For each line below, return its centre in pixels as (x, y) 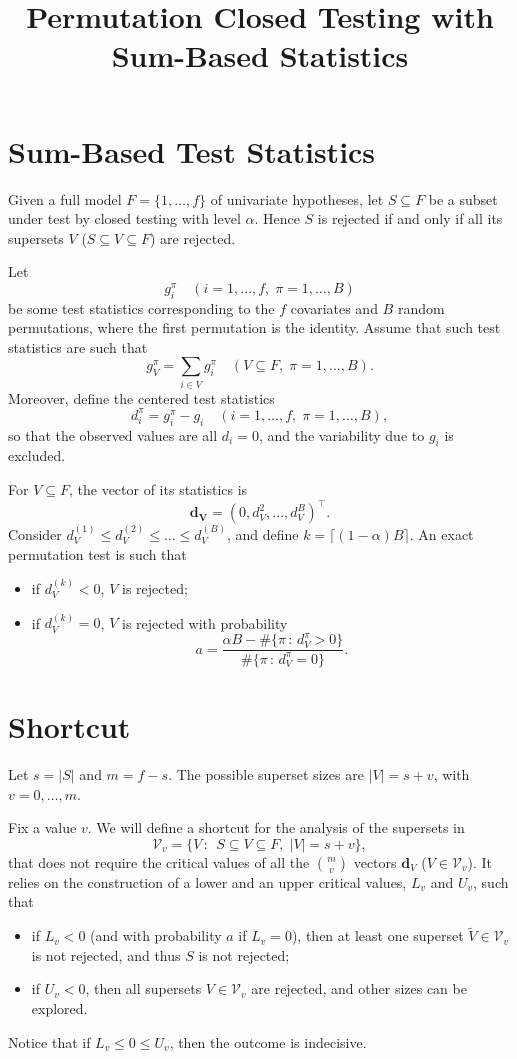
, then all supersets (143, 988)
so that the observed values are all (113, 434)
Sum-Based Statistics (260, 55)
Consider (35, 533)
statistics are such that (78, 346)
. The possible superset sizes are (266, 774)
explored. (59, 1007)
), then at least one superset (377, 935)
